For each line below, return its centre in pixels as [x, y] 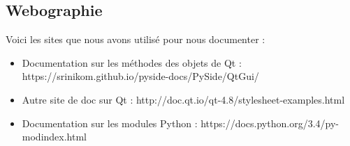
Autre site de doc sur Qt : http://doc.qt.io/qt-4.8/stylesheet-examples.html [183, 99]
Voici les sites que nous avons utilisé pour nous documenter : [136, 39]
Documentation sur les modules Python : [110, 123]
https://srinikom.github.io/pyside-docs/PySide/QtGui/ [140, 76]
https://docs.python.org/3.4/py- [270, 123]
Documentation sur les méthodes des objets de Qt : [132, 62]
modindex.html [54, 137]
